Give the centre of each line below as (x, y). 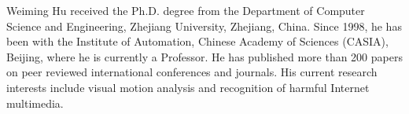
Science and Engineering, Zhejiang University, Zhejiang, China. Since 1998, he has (204, 26)
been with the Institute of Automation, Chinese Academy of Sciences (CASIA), (197, 41)
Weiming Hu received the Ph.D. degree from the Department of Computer (186, 10)
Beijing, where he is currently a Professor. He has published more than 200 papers (204, 56)
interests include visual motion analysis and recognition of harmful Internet (188, 87)
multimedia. (35, 103)
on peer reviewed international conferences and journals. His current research (192, 72)
